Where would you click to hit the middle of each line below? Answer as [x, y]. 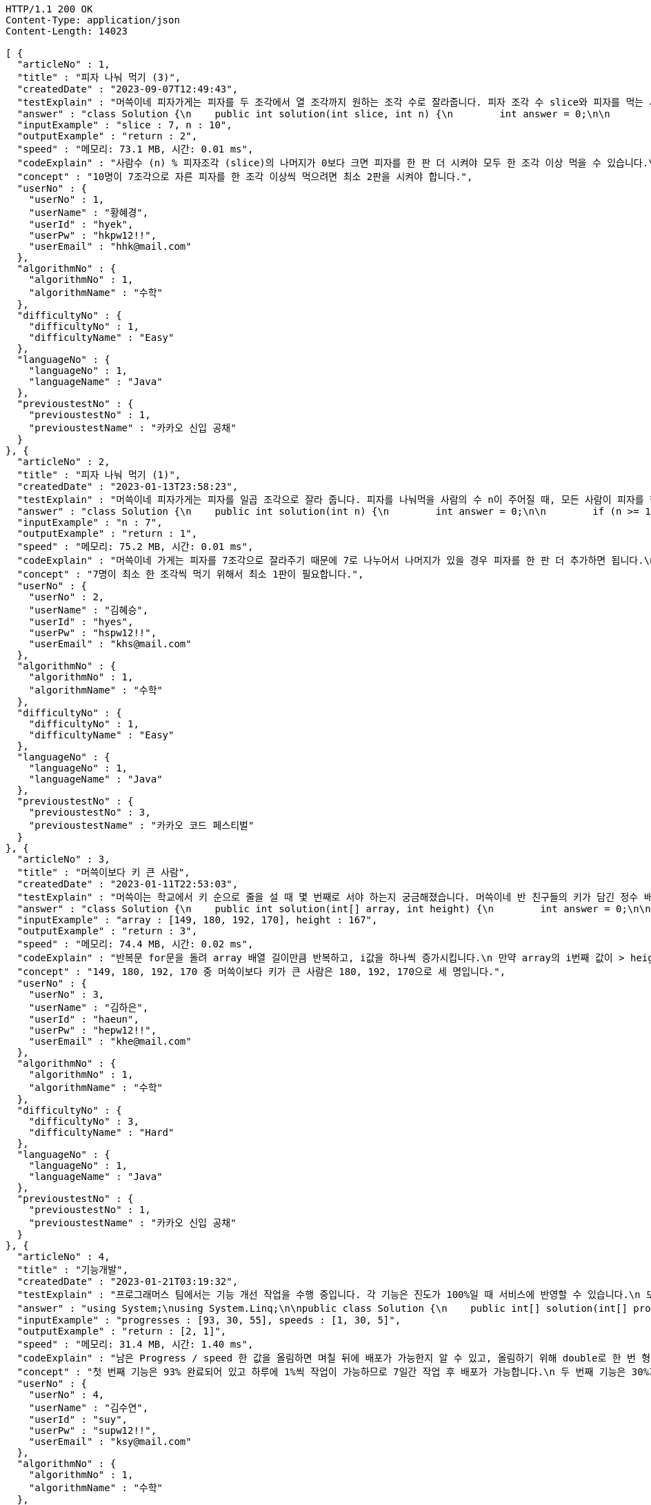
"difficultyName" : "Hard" [101, 1132]
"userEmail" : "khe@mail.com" [110, 1041]
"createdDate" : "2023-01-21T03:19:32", [128, 1281]
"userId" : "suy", [78, 1419]
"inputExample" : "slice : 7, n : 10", [124, 125]
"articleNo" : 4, [63, 1257]
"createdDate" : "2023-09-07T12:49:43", [128, 89]
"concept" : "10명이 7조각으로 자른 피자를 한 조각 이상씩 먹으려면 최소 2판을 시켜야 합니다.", [245, 177]
